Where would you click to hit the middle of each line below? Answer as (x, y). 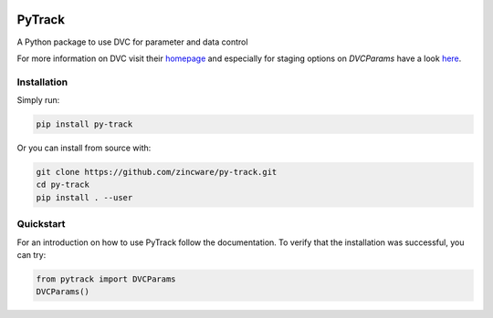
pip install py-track (84, 124)
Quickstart (41, 224)
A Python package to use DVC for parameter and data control (132, 42)
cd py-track (63, 185)
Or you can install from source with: (84, 148)
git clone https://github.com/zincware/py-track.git (157, 172)
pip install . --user (84, 197)
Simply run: (38, 100)
